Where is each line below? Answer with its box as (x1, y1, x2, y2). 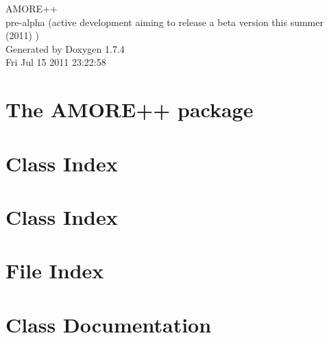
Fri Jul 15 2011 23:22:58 (5, 55, 106, 69)
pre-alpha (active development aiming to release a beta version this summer (5, 14, 324, 29)
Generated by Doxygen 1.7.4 (5, 41, 125, 56)
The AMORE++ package (5, 95, 254, 123)
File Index (5, 256, 104, 285)
